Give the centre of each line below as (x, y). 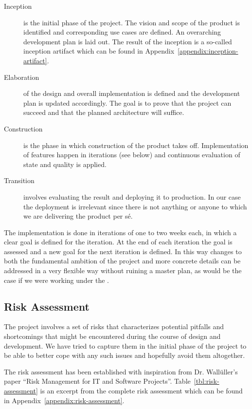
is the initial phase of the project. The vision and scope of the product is (132, 22)
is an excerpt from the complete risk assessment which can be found (141, 391)
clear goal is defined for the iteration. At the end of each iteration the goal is (118, 242)
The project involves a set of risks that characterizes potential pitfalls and (114, 326)
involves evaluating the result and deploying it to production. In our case (132, 196)
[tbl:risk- (207, 381)
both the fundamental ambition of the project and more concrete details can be (122, 261)
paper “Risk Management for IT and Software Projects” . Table (97, 381)
